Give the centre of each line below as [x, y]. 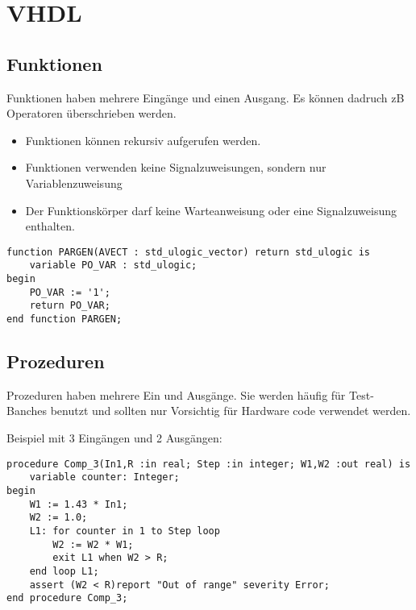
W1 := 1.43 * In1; [79, 504]
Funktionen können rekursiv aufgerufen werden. [143, 140]
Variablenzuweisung [74, 183]
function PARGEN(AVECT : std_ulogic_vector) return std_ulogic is [189, 252]
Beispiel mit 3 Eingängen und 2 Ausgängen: [114, 438]
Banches [27, 411]
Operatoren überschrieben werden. [92, 113]
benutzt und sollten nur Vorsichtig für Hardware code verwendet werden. [231, 411]
